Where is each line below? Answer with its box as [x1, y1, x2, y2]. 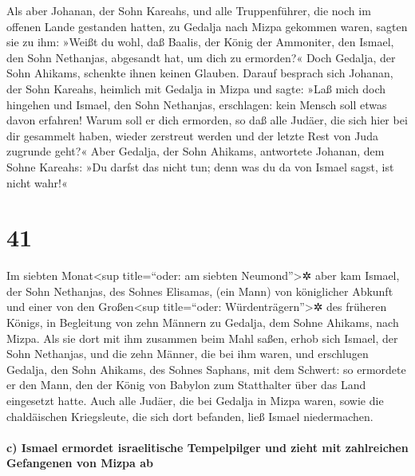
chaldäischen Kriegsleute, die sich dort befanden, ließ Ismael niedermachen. [6, 407, 373, 424]
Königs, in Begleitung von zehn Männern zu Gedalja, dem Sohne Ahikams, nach [6, 314, 399, 331]
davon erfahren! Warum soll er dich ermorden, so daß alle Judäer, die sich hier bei [6, 112, 408, 128]
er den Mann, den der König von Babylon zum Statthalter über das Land [6, 376, 366, 393]
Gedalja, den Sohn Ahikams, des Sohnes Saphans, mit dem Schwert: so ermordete [6, 360, 406, 377]
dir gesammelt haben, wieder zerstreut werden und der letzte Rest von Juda [6, 127, 378, 144]
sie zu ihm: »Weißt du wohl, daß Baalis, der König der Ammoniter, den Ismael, [6, 33, 394, 50]
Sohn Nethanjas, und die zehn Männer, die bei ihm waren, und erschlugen [6, 345, 369, 362]
